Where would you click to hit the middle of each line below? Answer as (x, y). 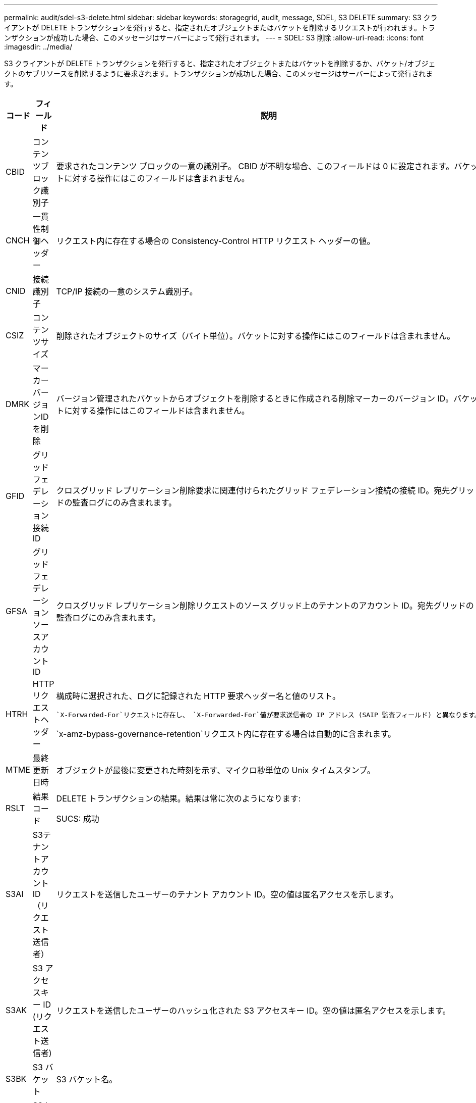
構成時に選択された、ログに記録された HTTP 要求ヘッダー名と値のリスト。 (198, 696)
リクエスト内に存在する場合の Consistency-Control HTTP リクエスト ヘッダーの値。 (216, 241)
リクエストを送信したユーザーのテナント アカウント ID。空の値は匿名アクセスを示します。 (227, 894)
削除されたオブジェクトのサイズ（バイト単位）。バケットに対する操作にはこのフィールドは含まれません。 (256, 336)
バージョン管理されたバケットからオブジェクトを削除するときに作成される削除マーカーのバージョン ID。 (255, 398)
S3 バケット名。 (87, 1079)
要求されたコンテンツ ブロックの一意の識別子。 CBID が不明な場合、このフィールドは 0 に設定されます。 (255, 166)
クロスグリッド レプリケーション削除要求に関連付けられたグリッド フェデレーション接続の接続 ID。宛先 (253, 490)
